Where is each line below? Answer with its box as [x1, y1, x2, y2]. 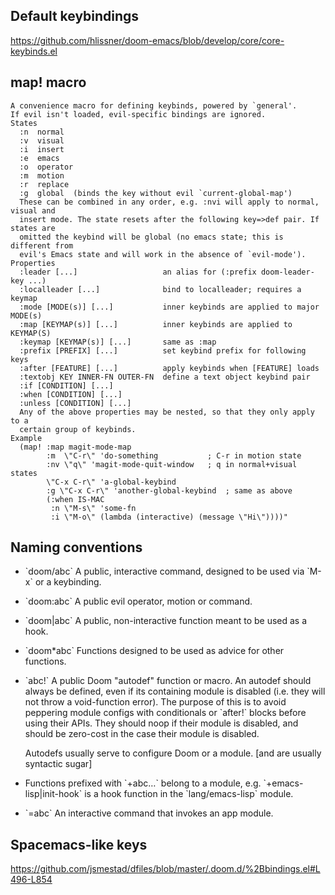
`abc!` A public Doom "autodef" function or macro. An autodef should [24, 675, 312, 687]
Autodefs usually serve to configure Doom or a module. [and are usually [24, 747, 322, 759]
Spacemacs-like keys [10, 836, 148, 853]
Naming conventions [10, 539, 143, 556]
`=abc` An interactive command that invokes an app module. [24, 807, 274, 819]
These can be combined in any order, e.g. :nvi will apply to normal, [19, 197, 320, 207]
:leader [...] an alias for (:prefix [19, 267, 257, 277]
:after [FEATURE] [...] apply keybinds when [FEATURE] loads [19, 363, 320, 373]
